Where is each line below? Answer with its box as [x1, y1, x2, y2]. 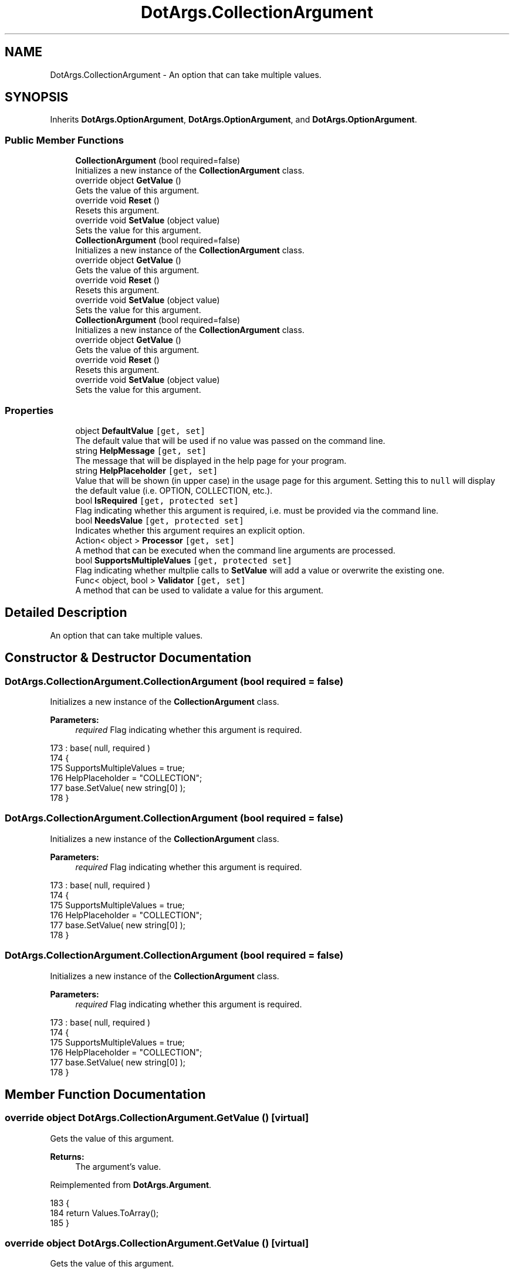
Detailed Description [5, 605, 127, 620]
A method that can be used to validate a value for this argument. [75, 585, 324, 595]
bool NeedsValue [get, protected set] [75, 515, 244, 525]
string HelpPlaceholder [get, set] [75, 465, 218, 476]
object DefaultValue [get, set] [75, 425, 205, 436]
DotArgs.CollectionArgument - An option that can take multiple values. [50, 69, 322, 80]
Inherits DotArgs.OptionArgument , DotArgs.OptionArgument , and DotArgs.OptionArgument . [50, 114, 417, 125]
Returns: [50, 1151, 84, 1162]
